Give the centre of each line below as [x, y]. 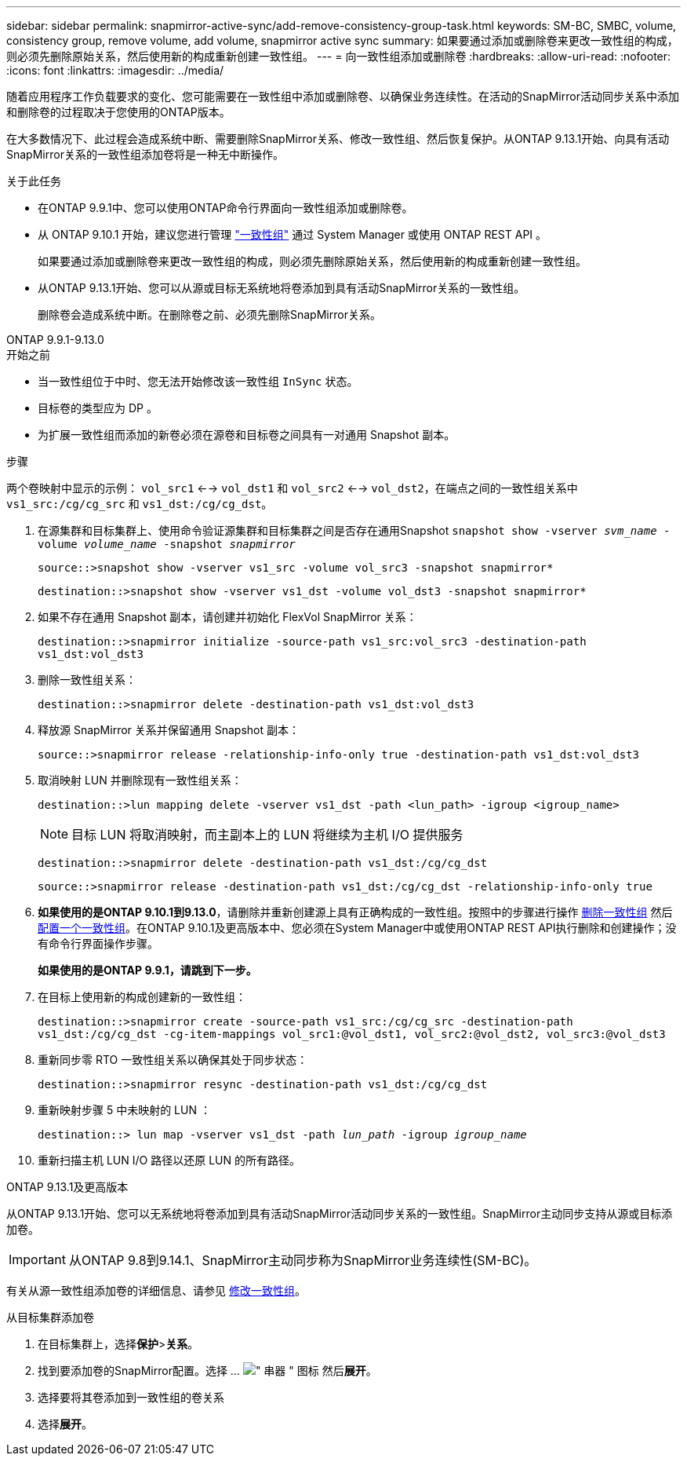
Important [37, 1259]
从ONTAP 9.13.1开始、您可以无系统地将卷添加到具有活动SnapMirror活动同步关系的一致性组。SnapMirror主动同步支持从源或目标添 [340, 1213]
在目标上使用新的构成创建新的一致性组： [142, 997]
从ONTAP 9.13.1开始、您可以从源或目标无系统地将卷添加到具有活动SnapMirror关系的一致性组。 [282, 288]
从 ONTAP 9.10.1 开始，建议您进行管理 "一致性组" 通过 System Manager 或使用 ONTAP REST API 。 [293, 234]
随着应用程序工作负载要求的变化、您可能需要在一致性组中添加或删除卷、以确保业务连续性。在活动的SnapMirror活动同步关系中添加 [343, 96]
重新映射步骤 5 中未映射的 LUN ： [124, 1110]
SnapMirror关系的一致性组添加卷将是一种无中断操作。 [145, 154]
